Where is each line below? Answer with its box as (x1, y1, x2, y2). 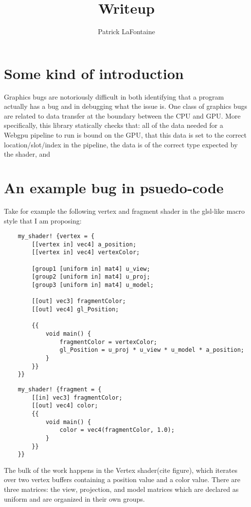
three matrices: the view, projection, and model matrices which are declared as (4, 484, 239, 494)
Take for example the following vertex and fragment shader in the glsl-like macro (4, 205, 245, 216)
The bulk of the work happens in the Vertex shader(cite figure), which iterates (4, 465, 237, 475)
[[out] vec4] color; (32, 402, 98, 409)
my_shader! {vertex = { (18, 233, 95, 240)
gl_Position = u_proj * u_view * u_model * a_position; (59, 346, 244, 354)
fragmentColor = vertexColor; (59, 338, 157, 345)
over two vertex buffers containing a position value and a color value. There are (4, 474, 241, 485)
